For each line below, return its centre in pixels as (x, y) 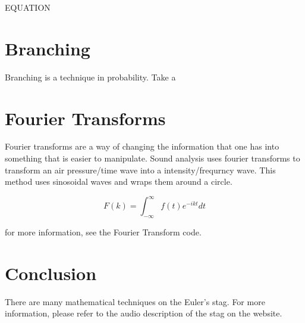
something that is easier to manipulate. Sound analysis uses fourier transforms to (152, 158)
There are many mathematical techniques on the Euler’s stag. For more (135, 301)
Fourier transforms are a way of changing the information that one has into (142, 146)
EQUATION (28, 7)
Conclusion (51, 273)
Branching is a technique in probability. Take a (90, 77)
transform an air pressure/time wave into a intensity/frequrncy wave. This (140, 170)
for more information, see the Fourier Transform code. (103, 232)
